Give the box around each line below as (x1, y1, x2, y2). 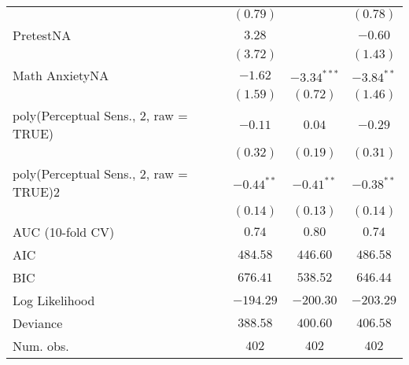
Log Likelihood (13, 291, 95, 309)
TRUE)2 (13, 182, 61, 201)
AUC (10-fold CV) (13, 223, 115, 241)
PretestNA (13, 26, 72, 44)
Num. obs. (13, 337, 69, 355)
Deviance (13, 314, 63, 332)
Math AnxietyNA (13, 66, 109, 84)
